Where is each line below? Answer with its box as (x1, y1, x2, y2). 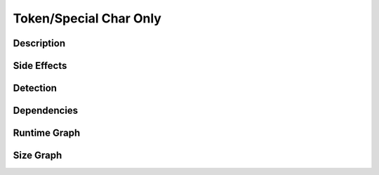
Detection (13, 82, 58, 94)
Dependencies (13, 105, 79, 117)
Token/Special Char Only (13, 11, 161, 26)
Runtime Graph (13, 127, 81, 139)
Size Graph (13, 150, 62, 162)
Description (13, 37, 66, 49)
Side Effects (13, 60, 67, 72)
